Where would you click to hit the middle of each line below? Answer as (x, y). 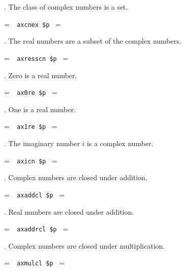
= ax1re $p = (31, 126)
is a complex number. (120, 143)
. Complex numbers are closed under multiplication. (85, 245)
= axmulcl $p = (34, 263)
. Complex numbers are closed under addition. (76, 177)
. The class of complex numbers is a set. (66, 7)
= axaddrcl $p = (36, 229)
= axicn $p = (31, 160)
